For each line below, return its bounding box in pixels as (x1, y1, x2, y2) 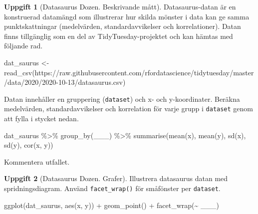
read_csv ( (4, 67, 35, 77)
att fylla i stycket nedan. (4, 113, 79, 124)
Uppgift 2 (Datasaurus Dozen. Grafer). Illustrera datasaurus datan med (4, 173, 228, 184)
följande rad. (4, 40, 43, 51)
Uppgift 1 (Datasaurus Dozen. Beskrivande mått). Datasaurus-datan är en (4, 1, 236, 11)
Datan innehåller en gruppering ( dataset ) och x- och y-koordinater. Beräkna (4, 93, 240, 104)
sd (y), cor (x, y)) (4, 140, 53, 150)
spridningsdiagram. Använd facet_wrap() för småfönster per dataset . (4, 183, 221, 194)
